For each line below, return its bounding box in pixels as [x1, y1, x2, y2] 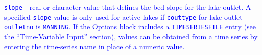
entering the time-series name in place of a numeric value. [4, 41, 185, 51]
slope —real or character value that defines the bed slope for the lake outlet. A [4, 2, 251, 12]
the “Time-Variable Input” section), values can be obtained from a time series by [4, 31, 258, 41]
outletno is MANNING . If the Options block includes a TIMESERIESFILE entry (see [4, 21, 256, 32]
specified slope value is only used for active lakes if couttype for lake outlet [4, 11, 243, 22]
